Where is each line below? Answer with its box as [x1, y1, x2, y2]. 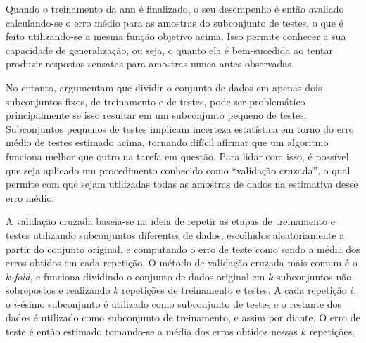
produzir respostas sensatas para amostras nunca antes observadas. [6, 56, 294, 71]
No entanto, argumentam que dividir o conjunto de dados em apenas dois [6, 79, 322, 94]
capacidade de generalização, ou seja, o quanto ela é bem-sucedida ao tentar [6, 42, 333, 57]
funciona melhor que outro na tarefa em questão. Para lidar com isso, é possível [6, 148, 349, 163]
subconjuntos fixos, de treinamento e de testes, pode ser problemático [6, 93, 305, 108]
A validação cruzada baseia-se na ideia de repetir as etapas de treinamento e [6, 214, 335, 228]
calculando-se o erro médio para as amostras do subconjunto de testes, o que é [6, 15, 343, 30]
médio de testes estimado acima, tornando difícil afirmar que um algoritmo [6, 135, 329, 150]
